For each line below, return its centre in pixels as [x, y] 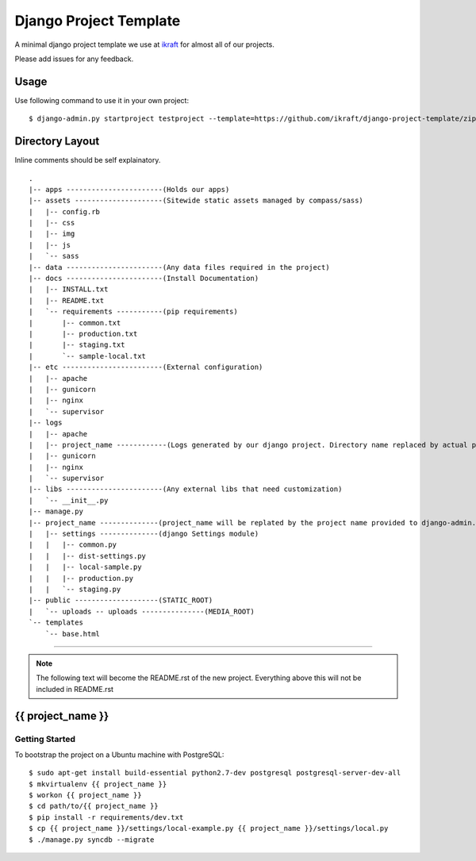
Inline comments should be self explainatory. [88, 160]
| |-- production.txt [83, 334]
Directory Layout [57, 142]
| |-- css [52, 223]
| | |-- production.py [81, 578]
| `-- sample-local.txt [88, 356]
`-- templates [56, 623]
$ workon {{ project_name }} [85, 795]
